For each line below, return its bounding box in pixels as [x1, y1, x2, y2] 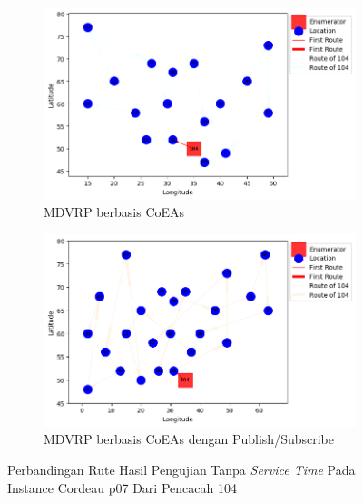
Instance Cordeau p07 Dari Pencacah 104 [7, 478, 237, 497]
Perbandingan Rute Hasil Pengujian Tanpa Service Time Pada [7, 459, 356, 478]
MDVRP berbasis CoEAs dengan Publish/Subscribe [44, 429, 334, 449]
